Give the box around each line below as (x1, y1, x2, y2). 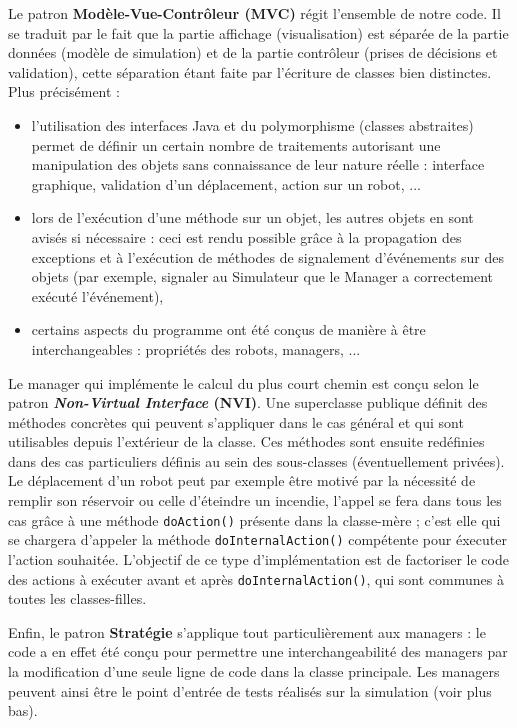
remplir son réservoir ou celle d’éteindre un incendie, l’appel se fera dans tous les (8, 490, 502, 511)
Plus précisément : (8, 81, 120, 102)
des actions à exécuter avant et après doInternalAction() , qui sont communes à (8, 568, 504, 589)
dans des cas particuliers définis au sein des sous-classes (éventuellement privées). (8, 450, 505, 471)
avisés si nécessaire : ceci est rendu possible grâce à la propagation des (31, 226, 462, 247)
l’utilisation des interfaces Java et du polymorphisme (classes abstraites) (31, 114, 474, 135)
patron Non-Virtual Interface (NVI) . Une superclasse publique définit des (8, 392, 488, 413)
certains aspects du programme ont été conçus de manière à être (31, 319, 426, 340)
